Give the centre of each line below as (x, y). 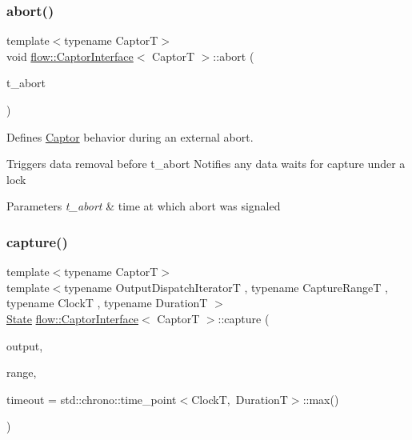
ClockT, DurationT (240, 399)
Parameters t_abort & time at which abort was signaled (144, 206)
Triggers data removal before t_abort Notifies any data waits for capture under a (206, 164)
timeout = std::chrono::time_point (92, 399)
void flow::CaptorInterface (70, 56)
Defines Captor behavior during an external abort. (130, 136)
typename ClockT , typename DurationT (107, 303)
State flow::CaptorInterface (72, 318)
